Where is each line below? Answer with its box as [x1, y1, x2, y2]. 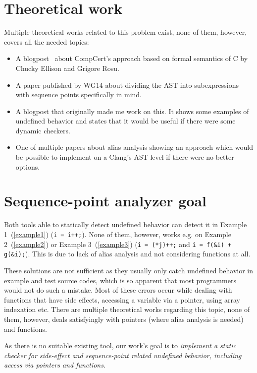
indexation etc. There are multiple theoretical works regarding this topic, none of [4, 304, 250, 314]
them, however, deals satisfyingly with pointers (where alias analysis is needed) [4, 313, 244, 324]
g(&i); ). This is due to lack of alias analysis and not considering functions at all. [4, 249, 251, 259]
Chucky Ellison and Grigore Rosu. [15, 62, 119, 73]
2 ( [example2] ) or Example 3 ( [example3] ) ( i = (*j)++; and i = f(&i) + [4, 239, 232, 249]
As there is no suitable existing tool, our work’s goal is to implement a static [4, 340, 237, 351]
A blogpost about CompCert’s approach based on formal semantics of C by [15, 53, 248, 63]
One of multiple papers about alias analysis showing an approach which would [15, 142, 254, 152]
